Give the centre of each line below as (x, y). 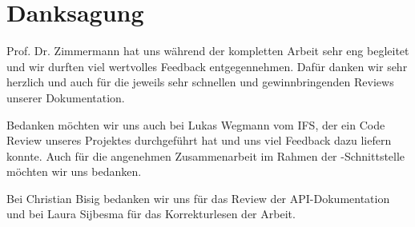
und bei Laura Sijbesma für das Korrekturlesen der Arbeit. (151, 214)
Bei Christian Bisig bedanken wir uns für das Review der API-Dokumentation (198, 198)
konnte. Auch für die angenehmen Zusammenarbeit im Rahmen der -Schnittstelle (206, 155)
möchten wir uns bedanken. (74, 171)
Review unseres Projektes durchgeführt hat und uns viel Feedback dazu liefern (199, 140)
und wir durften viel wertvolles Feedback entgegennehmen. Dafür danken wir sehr (207, 66)
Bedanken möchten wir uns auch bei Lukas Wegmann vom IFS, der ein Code (196, 124)
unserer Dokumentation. (66, 97)
